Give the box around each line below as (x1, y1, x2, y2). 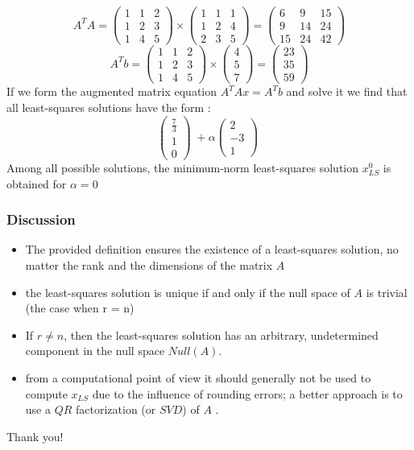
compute (25, 385, 68, 402)
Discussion (6, 209, 76, 229)
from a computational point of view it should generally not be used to (25, 369, 371, 386)
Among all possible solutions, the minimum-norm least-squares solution (6, 159, 359, 175)
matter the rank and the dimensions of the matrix (25, 257, 273, 273)
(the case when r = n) (25, 299, 135, 316)
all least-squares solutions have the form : (6, 98, 211, 115)
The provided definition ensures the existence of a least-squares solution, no (25, 241, 399, 258)
